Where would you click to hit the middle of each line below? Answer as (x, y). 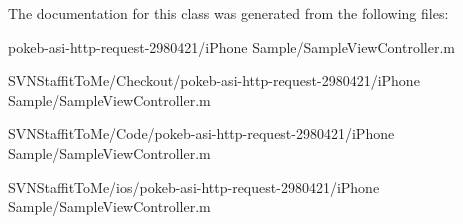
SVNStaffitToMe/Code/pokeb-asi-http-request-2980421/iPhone (201, 133)
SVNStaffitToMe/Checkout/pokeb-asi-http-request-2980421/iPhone (214, 80)
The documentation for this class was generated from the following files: (228, 13)
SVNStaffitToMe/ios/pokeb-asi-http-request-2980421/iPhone (194, 186)
